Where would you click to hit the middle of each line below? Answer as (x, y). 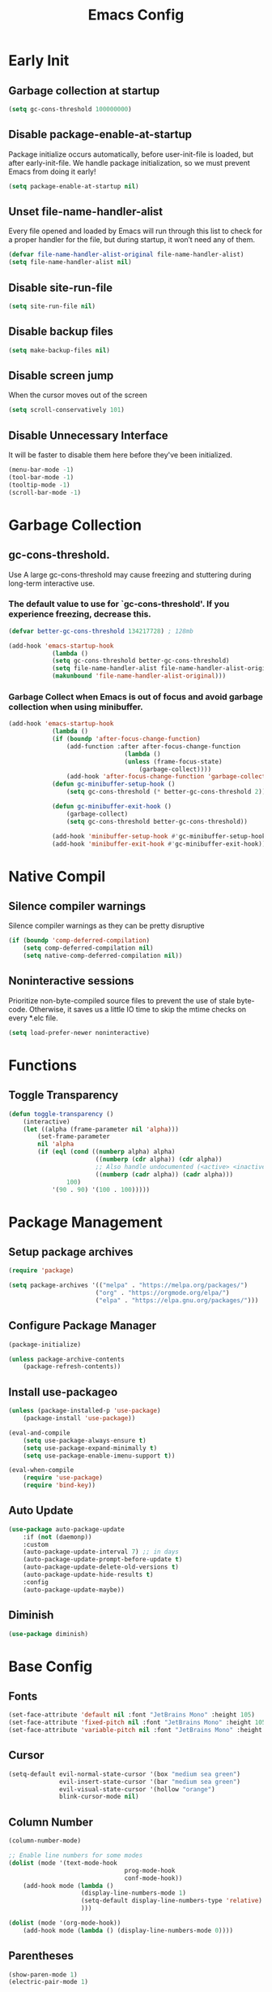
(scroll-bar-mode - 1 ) (45, 492)
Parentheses (41, 1956)
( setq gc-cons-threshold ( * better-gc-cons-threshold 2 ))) (168, 792)
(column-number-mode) (45, 1841)
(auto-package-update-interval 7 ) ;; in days (101, 1552)
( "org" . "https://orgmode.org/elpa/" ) (162, 1293)
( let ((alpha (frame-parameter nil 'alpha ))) (101, 1129)
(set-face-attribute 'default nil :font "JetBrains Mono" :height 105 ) (132, 1715)
